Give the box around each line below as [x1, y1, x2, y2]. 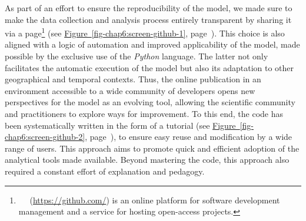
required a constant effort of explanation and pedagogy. [5, 165, 205, 177]
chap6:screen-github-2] [5, 130, 85, 143]
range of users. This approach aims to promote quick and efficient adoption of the [5, 142, 300, 154]
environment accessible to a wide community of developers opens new [5, 84, 255, 96]
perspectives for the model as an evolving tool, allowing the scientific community [5, 96, 295, 108]
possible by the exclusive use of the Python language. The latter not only [5, 50, 268, 62]
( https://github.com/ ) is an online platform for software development [29, 193, 280, 206]
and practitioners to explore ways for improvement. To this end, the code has [5, 108, 283, 119]
